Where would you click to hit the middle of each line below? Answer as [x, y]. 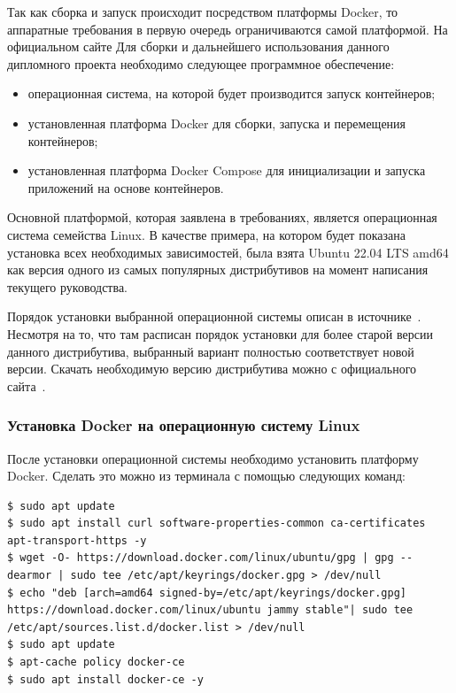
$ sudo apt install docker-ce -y [105, 679]
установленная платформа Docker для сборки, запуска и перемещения [217, 123]
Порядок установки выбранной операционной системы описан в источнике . [214, 316]
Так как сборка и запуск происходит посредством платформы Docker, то [203, 12]
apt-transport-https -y [77, 540]
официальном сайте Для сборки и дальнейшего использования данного [198, 46]
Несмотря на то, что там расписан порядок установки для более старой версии [220, 333]
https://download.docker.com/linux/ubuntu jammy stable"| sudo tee [210, 610]
